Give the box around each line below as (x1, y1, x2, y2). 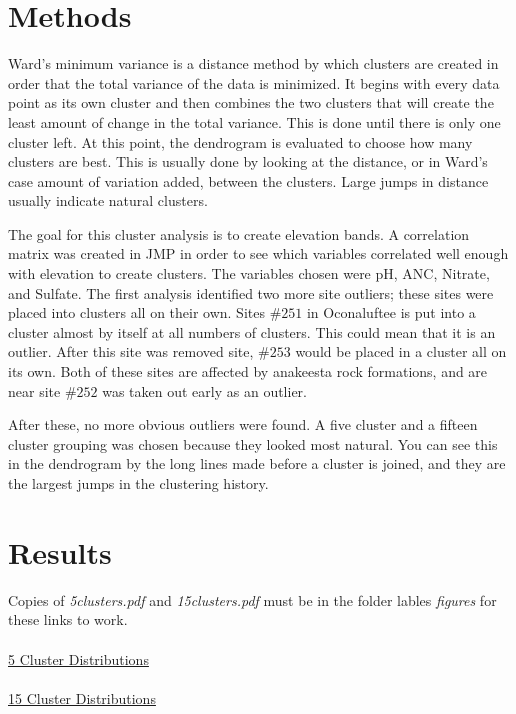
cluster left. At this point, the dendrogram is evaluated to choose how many (8, 131, 473, 152)
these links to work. (8, 609, 128, 630)
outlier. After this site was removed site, (8, 341, 254, 362)
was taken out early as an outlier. (102, 380, 308, 401)
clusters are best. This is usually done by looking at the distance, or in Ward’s (8, 151, 488, 172)
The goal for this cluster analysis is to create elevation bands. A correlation (8, 223, 470, 244)
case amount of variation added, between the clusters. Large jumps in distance (8, 170, 489, 191)
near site (8, 380, 61, 401)
